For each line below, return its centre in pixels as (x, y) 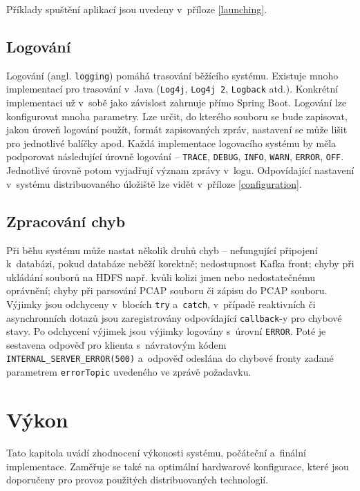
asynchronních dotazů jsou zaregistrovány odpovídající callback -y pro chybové (174, 317)
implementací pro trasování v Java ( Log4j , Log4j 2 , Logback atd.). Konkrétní (172, 89)
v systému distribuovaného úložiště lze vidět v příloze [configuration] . (154, 183)
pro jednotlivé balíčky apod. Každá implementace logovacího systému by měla (171, 143)
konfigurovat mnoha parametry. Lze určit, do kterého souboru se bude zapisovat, (177, 116)
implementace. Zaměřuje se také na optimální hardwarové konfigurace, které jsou (178, 466)
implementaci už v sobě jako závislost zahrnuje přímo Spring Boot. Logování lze (177, 103)
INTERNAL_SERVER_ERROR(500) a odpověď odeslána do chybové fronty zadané (170, 358)
